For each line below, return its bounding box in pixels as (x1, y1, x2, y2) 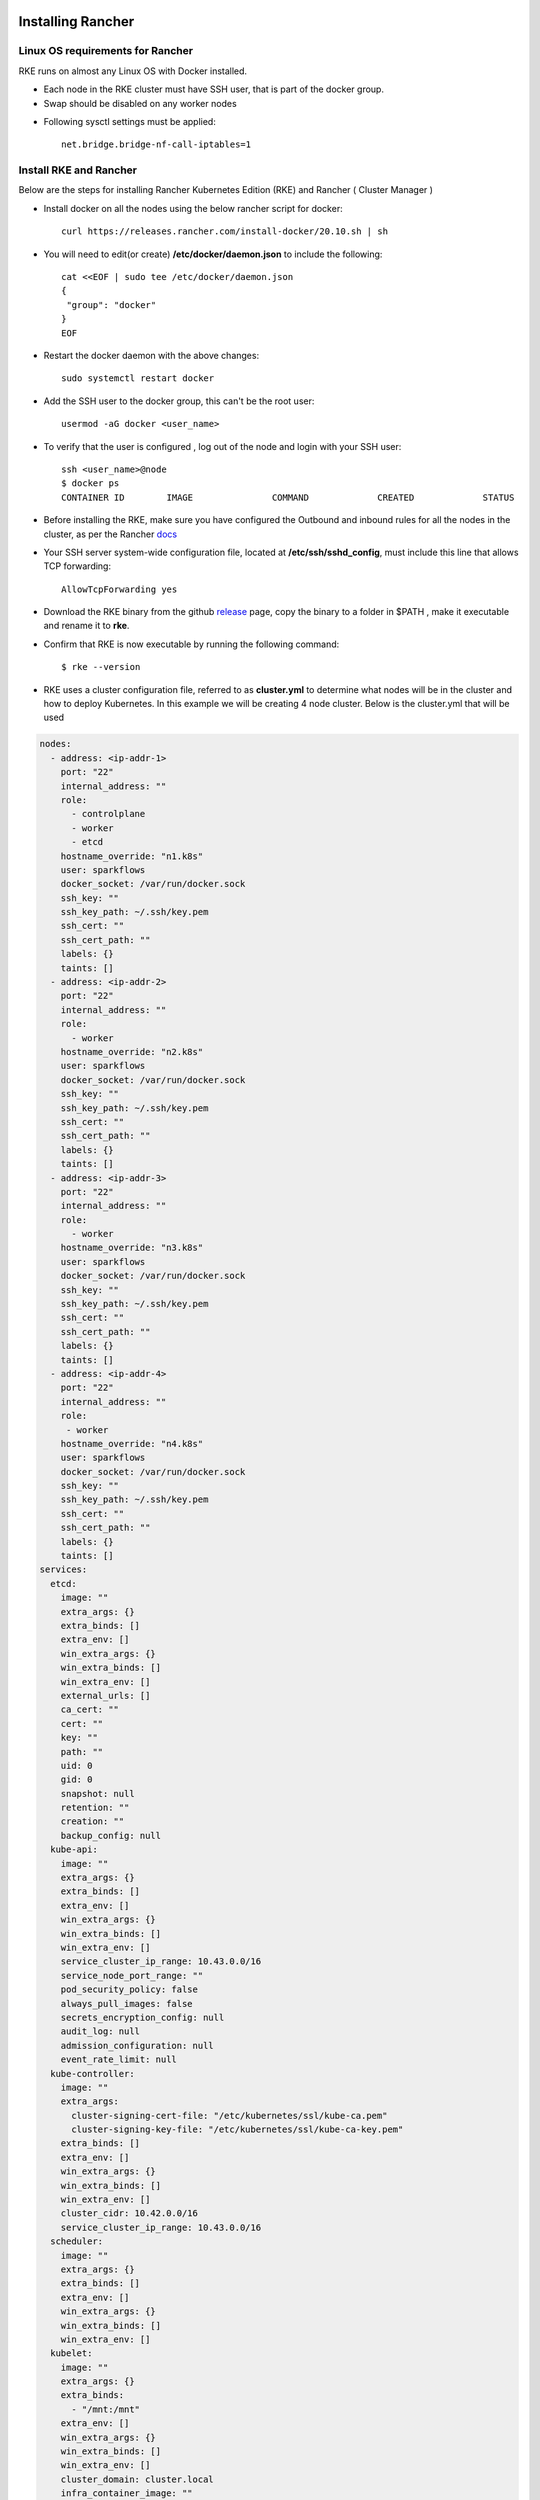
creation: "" (60, 1816, 125, 1827)
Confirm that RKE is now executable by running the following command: (43, 638, 340, 650)
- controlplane (71, 808, 146, 820)
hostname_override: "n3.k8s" (60, 1242, 204, 1254)
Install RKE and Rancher (18, 163, 138, 177)
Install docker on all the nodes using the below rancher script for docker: (43, 202, 344, 214)
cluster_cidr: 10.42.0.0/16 (60, 2208, 199, 2219)
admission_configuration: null (60, 2040, 214, 2051)
